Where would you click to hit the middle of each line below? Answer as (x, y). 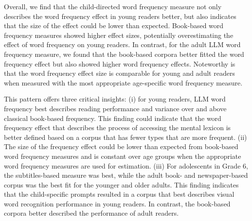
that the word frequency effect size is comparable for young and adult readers (119, 73)
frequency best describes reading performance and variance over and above (115, 108)
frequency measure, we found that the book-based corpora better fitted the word (124, 54)
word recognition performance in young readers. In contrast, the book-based (117, 203)
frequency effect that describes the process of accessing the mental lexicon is (117, 127)
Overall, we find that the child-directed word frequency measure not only (113, 6)
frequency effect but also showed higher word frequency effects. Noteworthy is (120, 63)
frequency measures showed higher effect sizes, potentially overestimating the (119, 35)
